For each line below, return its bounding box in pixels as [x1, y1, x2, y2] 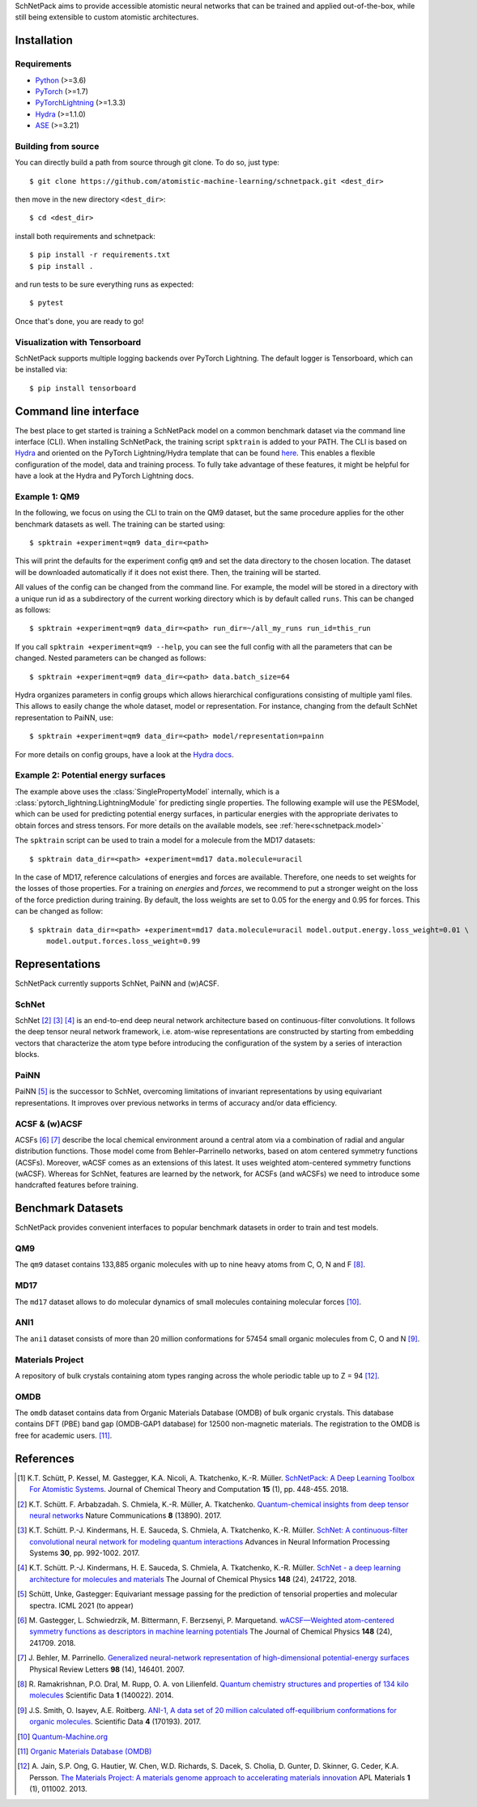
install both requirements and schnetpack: [15, 231, 155, 241]
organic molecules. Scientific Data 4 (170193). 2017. [29, 1717, 202, 1727]
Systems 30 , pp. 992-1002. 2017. [29, 1548, 140, 1558]
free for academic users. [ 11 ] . [15, 1430, 113, 1440]
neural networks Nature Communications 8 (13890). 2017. [29, 1511, 222, 1520]
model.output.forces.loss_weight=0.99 [45, 936, 201, 945]
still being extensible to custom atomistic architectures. [15, 12, 199, 22]
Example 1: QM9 [15, 491, 80, 502]
